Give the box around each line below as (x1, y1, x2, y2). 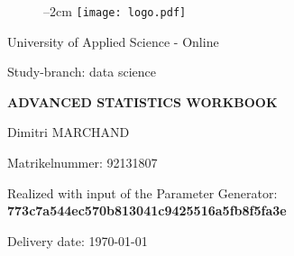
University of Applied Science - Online (7, 32, 219, 50)
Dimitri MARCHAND (7, 123, 130, 142)
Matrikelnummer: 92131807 (7, 153, 158, 172)
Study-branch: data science (7, 62, 157, 81)
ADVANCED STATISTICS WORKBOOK (7, 92, 278, 111)
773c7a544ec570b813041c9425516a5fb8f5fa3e (7, 201, 287, 220)
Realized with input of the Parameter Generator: (7, 183, 278, 202)
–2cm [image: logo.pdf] (43, 2, 187, 20)
